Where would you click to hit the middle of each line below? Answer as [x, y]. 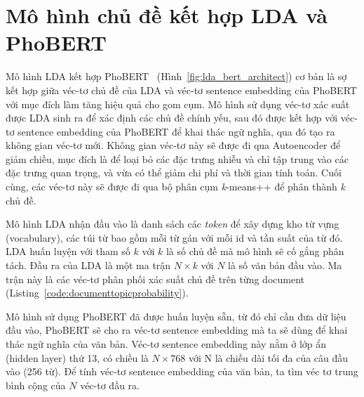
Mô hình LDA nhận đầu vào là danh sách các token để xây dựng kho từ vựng [173, 224]
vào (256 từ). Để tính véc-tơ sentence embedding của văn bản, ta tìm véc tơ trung [182, 371]
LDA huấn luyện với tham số [68, 251]
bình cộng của [36, 385]
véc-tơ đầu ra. [110, 385]
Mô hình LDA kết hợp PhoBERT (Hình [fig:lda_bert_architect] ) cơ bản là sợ [176, 76]
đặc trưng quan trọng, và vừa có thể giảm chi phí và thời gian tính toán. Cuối [174, 173]
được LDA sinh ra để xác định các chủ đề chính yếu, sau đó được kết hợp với [172, 118]
